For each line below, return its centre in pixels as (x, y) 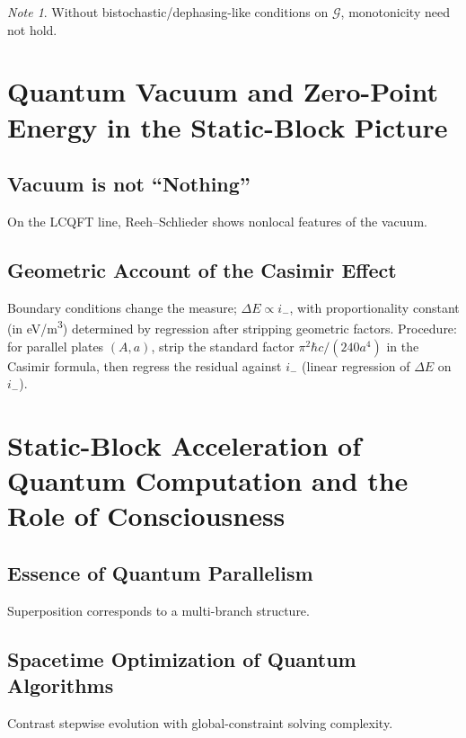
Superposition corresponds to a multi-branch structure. (158, 610)
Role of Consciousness (146, 516)
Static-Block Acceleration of (185, 445)
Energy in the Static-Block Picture (228, 126)
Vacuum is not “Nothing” (129, 184)
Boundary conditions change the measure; (122, 307)
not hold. (32, 29)
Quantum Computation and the (208, 480)
